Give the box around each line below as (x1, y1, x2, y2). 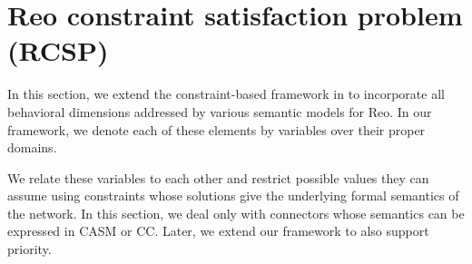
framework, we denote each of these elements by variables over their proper (7, 120, 426, 139)
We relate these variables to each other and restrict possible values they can (7, 168, 429, 187)
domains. (7, 138, 57, 157)
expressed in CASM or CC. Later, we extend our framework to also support (7, 221, 429, 240)
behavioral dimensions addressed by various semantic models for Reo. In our (7, 102, 432, 121)
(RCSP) (7, 32, 109, 69)
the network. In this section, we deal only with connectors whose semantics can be (7, 203, 465, 222)
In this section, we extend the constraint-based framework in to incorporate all (7, 84, 445, 103)
